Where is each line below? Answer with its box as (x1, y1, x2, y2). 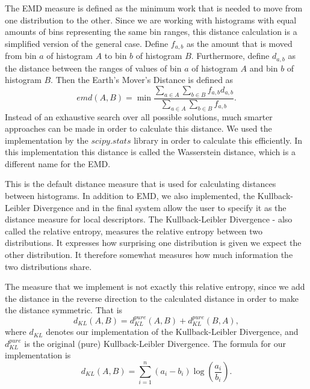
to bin (104, 49, 127, 62)
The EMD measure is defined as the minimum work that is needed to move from (5, 2, 303, 14)
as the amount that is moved (186, 37, 293, 49)
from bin (5, 49, 37, 62)
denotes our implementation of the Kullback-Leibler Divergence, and (46, 325, 299, 338)
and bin (249, 61, 278, 74)
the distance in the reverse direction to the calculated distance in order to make (5, 292, 299, 304)
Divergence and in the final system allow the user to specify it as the (33, 201, 287, 213)
